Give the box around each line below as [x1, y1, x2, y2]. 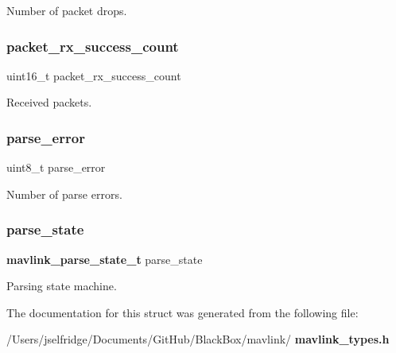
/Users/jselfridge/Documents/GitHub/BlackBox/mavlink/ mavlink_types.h [6, 331, 390, 347]
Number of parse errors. [6, 185, 122, 202]
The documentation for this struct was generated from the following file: [6, 304, 359, 320]
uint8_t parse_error [6, 159, 106, 176]
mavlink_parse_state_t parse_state [6, 250, 203, 267]
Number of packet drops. [6, 2, 127, 18]
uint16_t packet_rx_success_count [6, 67, 181, 83]
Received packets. [6, 94, 92, 111]
